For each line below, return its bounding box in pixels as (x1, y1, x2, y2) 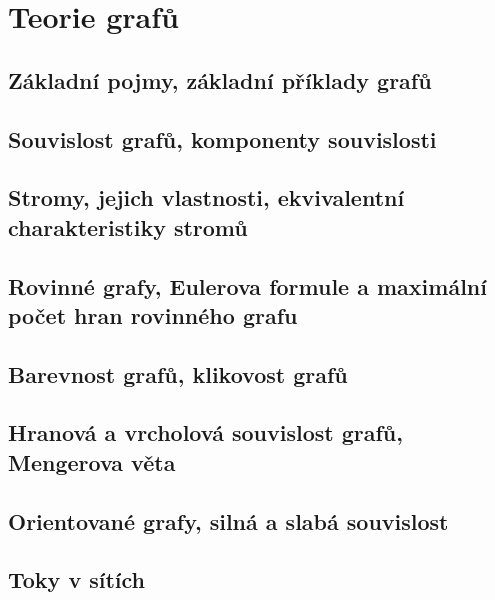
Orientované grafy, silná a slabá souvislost (8, 505, 449, 536)
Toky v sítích (8, 564, 145, 595)
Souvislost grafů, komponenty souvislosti (8, 123, 437, 154)
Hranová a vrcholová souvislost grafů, (8, 417, 403, 448)
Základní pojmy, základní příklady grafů (8, 64, 432, 95)
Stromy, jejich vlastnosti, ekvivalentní (8, 182, 405, 213)
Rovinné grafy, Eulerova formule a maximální (8, 270, 487, 301)
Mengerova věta (8, 446, 176, 477)
